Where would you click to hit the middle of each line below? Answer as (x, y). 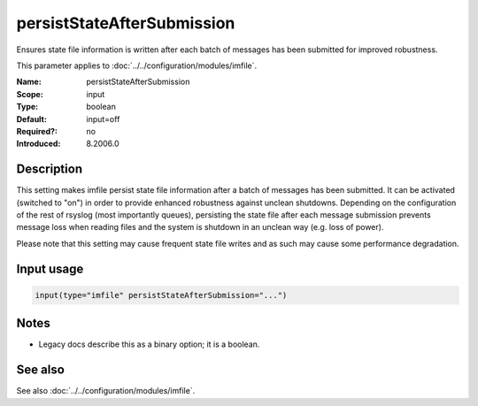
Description (50, 169)
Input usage (50, 268)
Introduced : (39, 144)
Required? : (37, 131)
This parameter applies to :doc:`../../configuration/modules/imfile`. (136, 65)
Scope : (30, 94)
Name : (29, 82)
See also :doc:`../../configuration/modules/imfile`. (106, 391)
